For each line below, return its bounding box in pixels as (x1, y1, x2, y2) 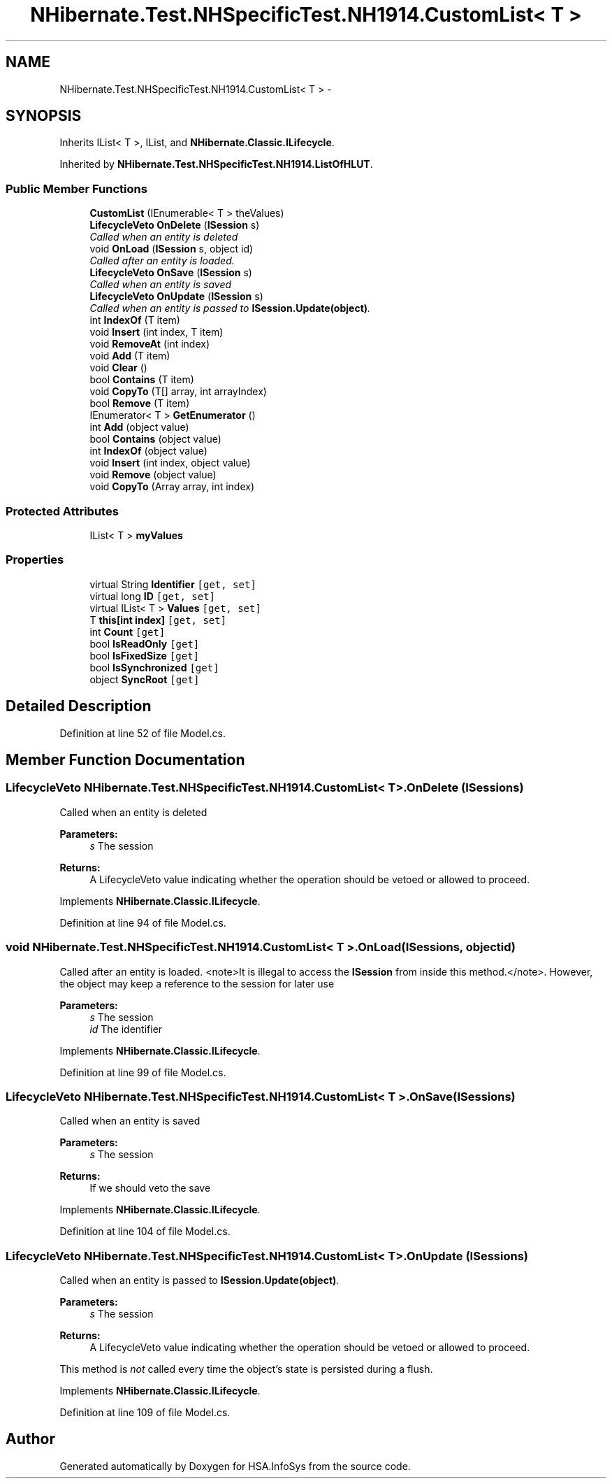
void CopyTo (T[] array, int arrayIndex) (89, 385, 267, 398)
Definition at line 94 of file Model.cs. (59, 916, 226, 929)
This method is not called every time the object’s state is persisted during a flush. (59, 1363, 433, 1375)
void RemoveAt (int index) (89, 338, 210, 350)
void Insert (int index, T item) (89, 326, 224, 338)
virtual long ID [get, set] (89, 590, 216, 602)
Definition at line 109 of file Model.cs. (59, 1406, 231, 1418)
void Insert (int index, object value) (89, 457, 251, 469)
